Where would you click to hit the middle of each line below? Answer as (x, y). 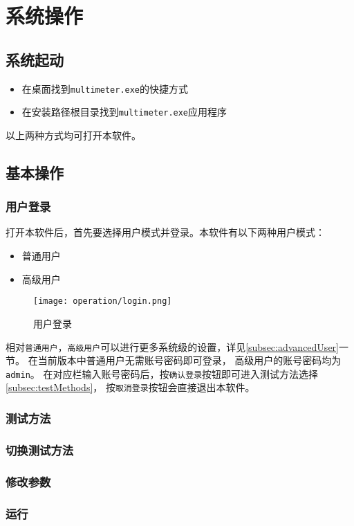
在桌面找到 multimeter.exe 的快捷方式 (105, 88)
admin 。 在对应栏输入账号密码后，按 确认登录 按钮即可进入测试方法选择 (162, 373)
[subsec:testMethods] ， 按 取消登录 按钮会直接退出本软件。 (130, 387)
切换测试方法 (40, 450)
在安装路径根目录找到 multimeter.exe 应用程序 (124, 112)
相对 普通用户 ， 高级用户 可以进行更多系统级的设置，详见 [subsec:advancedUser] (172, 346)
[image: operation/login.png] (103, 301)
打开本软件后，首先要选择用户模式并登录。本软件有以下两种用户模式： (165, 232)
